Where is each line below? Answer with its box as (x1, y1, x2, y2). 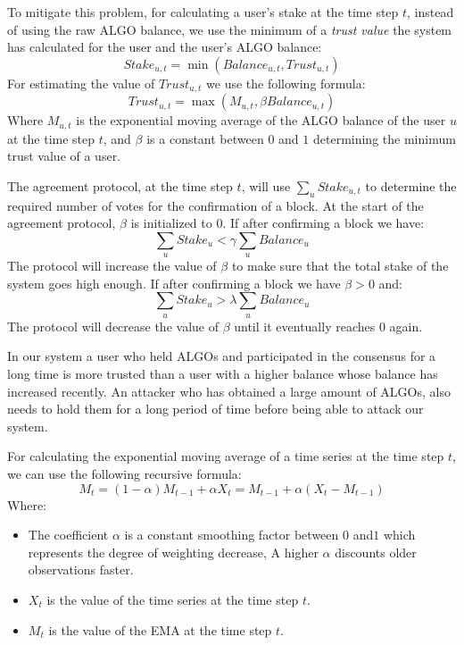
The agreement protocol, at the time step (7, 176, 233, 195)
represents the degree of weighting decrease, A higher (28, 542, 319, 561)
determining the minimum (312, 129, 456, 147)
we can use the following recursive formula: (7, 464, 242, 482)
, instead (407, 3, 454, 21)
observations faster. (28, 560, 134, 579)
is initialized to (130, 214, 212, 232)
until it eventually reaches (234, 316, 376, 335)
